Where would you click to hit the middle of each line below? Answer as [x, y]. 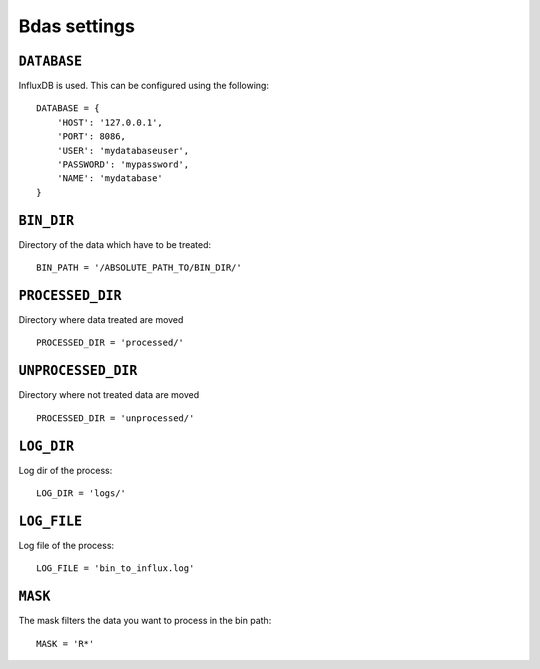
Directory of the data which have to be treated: [115, 244]
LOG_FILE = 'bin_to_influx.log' [115, 568]
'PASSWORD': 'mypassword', [123, 164]
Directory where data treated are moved [101, 319]
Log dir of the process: [65, 470]
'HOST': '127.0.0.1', [110, 122]
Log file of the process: [66, 545]
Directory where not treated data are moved [109, 395]
